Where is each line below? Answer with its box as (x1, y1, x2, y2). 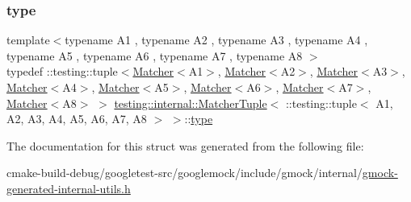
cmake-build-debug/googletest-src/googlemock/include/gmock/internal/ (6, 164, 363, 181)
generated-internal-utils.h (6, 179, 131, 196)
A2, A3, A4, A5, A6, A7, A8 (6, 110, 147, 127)
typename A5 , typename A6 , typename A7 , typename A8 (6, 47, 303, 64)
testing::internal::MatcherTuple (114, 94, 267, 111)
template (6, 31, 50, 48)
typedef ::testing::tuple (6, 63, 118, 80)
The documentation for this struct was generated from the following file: (6, 137, 364, 154)
